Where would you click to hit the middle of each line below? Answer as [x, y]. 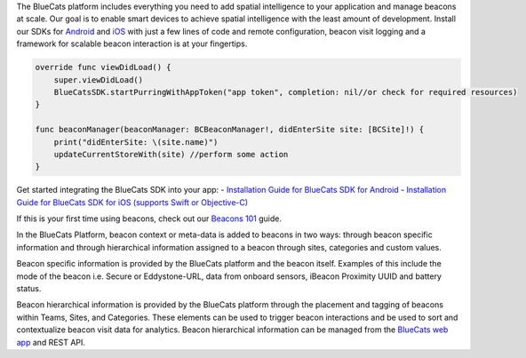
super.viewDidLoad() [99, 80]
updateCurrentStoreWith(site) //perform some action [171, 154]
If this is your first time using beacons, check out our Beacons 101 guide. [149, 219]
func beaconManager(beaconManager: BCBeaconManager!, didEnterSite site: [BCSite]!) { [230, 130]
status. [29, 288]
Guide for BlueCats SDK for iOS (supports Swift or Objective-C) [132, 202]
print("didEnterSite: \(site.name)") [136, 142]
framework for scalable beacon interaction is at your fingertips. [132, 44]
